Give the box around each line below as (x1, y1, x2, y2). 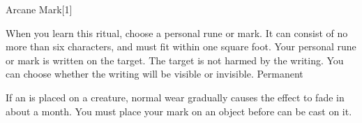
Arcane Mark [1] (6, 2, 73, 16)
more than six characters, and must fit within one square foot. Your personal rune (6, 39, 356, 54)
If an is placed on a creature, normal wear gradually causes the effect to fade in (6, 89, 345, 104)
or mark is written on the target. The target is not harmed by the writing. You (6, 52, 344, 67)
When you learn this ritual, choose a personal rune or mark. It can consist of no (6, 25, 348, 40)
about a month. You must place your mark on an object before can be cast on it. (6, 103, 352, 118)
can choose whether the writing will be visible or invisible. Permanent (6, 66, 303, 81)
